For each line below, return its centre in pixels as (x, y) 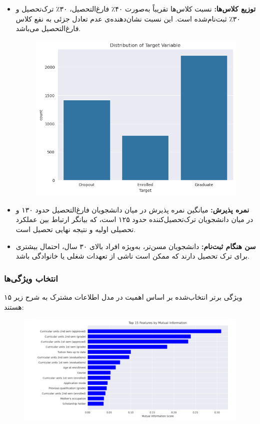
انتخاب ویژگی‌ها (31, 278)
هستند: (14, 306)
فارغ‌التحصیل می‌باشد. (48, 28)
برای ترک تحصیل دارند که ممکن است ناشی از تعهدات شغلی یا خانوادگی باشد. (132, 256)
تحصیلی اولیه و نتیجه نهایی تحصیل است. (76, 229)
